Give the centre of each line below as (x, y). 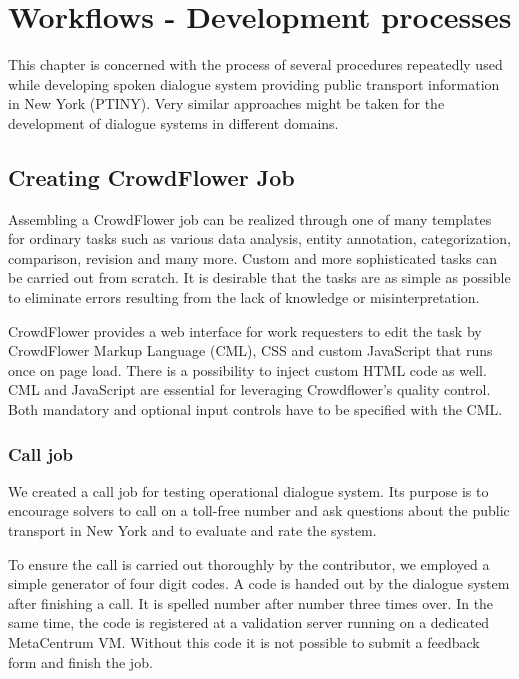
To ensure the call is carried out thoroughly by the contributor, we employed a (249, 563)
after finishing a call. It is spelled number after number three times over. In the (251, 602)
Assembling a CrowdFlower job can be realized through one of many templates (250, 218)
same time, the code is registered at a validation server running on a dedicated (249, 622)
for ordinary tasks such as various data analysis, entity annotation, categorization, (259, 238)
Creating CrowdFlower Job (151, 176)
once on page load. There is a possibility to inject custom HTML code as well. (247, 369)
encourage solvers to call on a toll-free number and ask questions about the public (259, 510)
